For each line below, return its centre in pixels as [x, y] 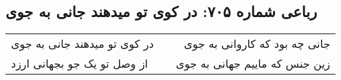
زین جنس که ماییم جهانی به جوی [253, 64]
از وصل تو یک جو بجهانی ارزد [80, 64]
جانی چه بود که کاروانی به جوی [257, 44]
